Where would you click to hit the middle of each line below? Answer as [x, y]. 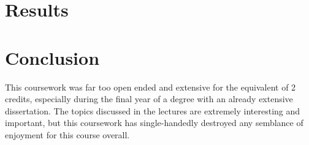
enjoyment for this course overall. [67, 134]
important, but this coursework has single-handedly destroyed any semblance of [154, 123]
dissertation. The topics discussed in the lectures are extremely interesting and [153, 110]
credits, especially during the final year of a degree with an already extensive [149, 99]
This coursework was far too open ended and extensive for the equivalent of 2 [151, 87]
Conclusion [52, 57]
